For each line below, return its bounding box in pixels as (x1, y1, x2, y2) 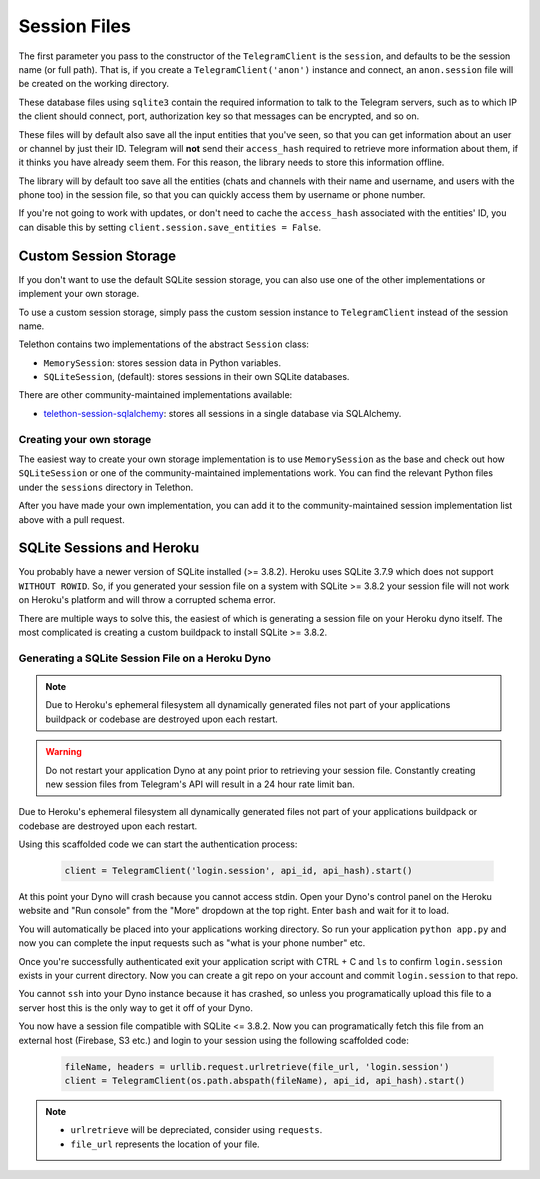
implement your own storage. (18, 288, 140, 300)
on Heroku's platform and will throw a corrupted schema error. (18, 594, 276, 606)
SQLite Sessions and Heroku (18, 540, 200, 557)
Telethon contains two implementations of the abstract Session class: (18, 338, 310, 350)
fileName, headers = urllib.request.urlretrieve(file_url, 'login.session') (64, 1061, 450, 1072)
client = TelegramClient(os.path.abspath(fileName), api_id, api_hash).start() (64, 1075, 466, 1086)
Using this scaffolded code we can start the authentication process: (18, 838, 298, 850)
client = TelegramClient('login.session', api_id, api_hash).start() (64, 865, 413, 877)
